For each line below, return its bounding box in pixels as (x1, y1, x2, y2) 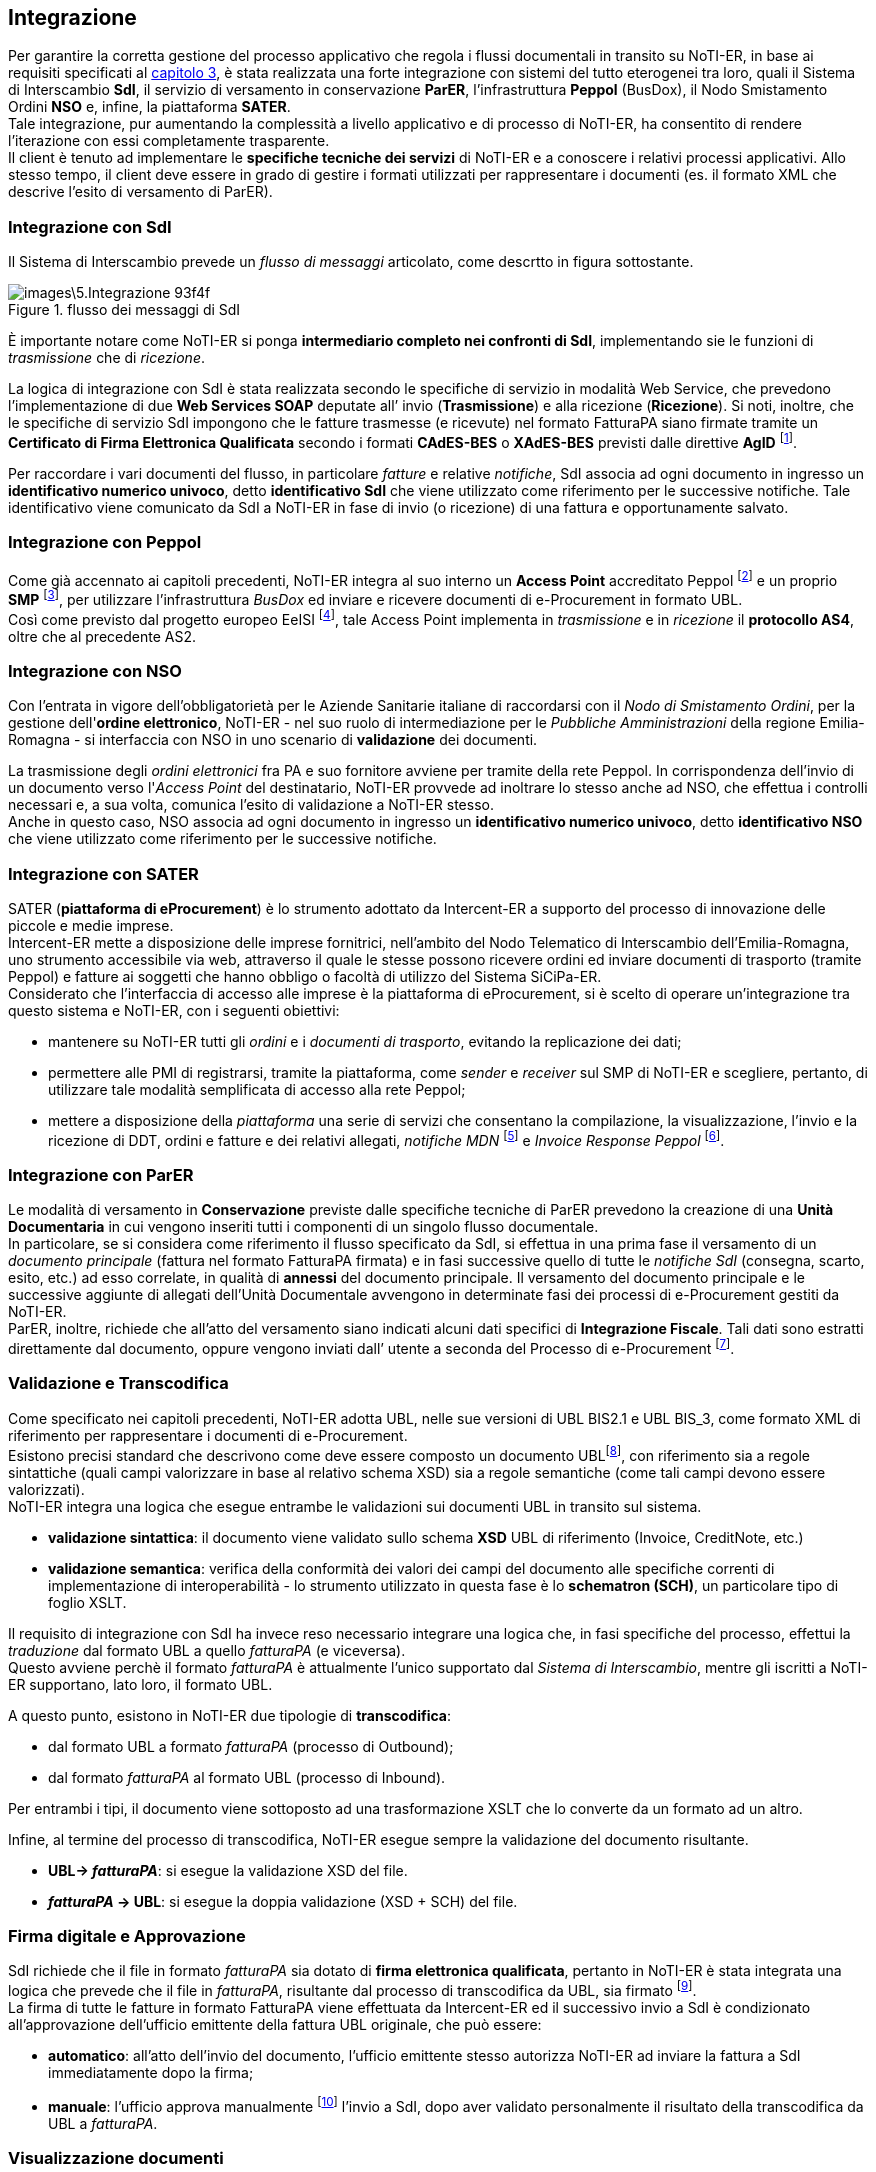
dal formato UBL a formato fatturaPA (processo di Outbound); (48, 1737, 454, 1755)
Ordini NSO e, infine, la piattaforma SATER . (8, 98, 291, 116)
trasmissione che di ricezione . (8, 349, 205, 367)
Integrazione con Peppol (8, 532, 202, 553)
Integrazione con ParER (8, 1165, 194, 1186)
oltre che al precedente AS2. (8, 627, 196, 645)
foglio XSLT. (48, 1593, 127, 1611)
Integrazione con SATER (8, 863, 199, 884)
